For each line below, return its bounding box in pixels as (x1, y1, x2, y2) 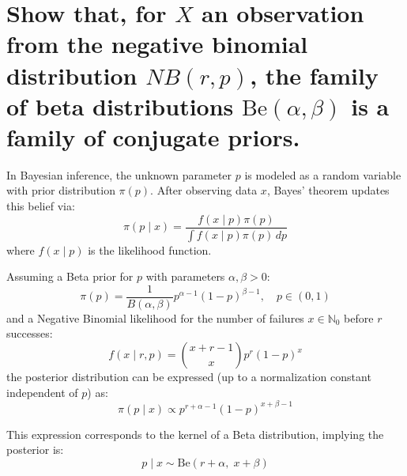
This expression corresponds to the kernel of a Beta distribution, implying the (6, 425, 384, 442)
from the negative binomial (6, 28, 308, 60)
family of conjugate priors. (6, 120, 300, 153)
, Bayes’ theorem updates (266, 182, 390, 198)
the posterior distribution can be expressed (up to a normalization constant (6, 368, 371, 384)
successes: (6, 325, 53, 342)
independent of (6, 383, 78, 400)
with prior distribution (6, 182, 115, 198)
